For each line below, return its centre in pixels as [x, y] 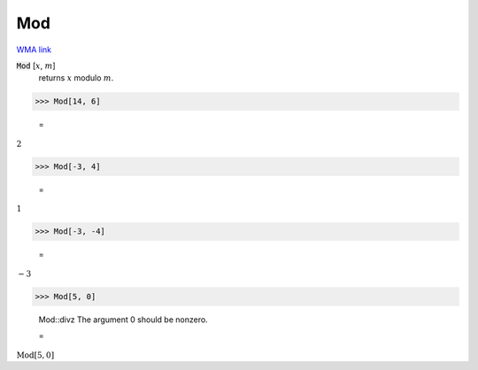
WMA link [34, 50]
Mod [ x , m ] [36, 66]
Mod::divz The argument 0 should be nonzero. [123, 320]
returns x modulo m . [76, 78]
